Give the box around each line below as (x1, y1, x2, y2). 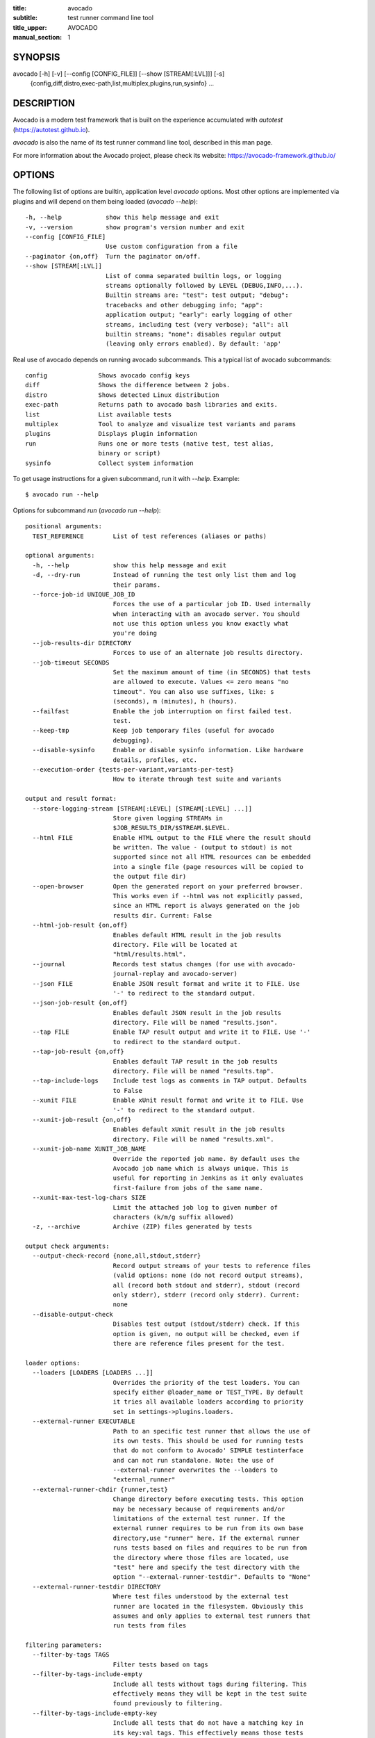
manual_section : (12, 33, 62, 42)
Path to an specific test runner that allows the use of (112, 1427, 311, 1435)
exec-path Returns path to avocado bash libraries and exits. (25, 400, 278, 409)
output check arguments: (25, 1242, 110, 1251)
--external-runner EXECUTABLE (32, 1418, 135, 1425)
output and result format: (25, 795, 117, 803)
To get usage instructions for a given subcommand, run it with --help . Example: (12, 475, 240, 482)
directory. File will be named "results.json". (112, 1018, 278, 1027)
